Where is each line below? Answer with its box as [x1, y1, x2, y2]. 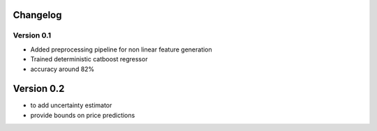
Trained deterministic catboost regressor [30, 55, 148, 63]
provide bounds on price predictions [30, 111, 135, 119]
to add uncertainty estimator [30, 101, 112, 109]
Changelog [13, 9, 62, 21]
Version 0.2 [13, 83, 65, 95]
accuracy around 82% [30, 65, 95, 73]
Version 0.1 [13, 31, 52, 40]
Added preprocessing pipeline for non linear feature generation [30, 45, 212, 54]
